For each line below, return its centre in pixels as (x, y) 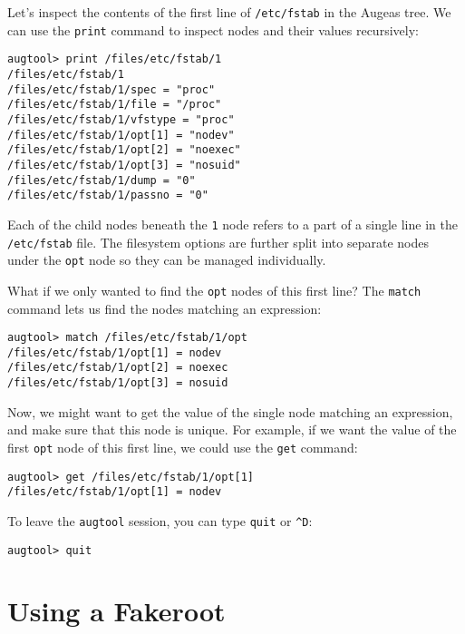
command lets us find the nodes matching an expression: (165, 308)
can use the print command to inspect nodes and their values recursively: (213, 29)
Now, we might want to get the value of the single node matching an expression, (230, 411)
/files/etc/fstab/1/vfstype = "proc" (121, 119)
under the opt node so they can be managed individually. (167, 260)
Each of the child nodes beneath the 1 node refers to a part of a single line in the (232, 224)
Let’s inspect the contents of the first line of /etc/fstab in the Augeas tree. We (229, 12)
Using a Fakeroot (116, 611)
